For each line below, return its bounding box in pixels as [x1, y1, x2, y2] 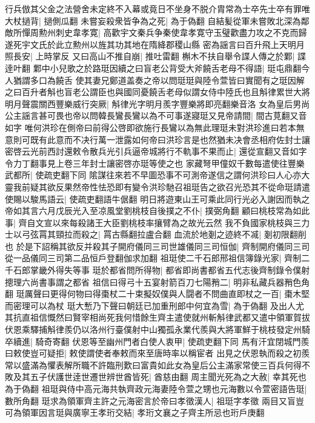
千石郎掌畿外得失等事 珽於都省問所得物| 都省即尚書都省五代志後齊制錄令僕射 [5, 264, 310, 276]
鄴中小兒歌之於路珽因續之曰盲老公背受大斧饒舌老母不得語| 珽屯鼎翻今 [33, 61, 310, 74]
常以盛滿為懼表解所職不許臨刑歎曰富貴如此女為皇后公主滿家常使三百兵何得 [5, 358, 302, 371]
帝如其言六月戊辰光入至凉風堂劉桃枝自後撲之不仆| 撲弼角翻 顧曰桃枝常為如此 [5, 204, 310, 217]
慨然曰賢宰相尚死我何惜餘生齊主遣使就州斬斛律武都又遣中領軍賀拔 [47, 311, 310, 324]
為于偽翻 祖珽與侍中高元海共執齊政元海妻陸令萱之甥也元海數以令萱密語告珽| [5, 382, 307, 395]
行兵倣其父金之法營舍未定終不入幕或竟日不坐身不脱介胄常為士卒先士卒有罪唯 [5, 2, 310, 15]
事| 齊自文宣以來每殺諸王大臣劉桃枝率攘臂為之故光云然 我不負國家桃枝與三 [5, 216, 302, 228]
